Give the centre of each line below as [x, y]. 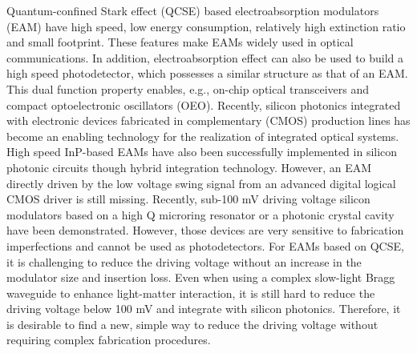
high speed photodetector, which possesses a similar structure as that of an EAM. [207, 73]
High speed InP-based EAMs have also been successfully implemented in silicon [202, 152]
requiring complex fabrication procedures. [109, 340]
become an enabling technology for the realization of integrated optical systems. [203, 136]
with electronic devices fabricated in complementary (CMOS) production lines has [208, 120]
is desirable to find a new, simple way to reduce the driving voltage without [192, 324]
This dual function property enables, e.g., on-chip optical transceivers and [188, 88]
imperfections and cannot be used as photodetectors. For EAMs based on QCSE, [205, 245]
